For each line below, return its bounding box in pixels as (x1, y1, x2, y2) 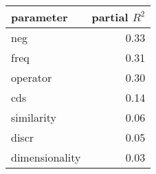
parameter (11, 9, 68, 25)
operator (11, 69, 52, 85)
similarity (11, 109, 56, 125)
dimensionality (11, 149, 81, 165)
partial (91, 9, 129, 25)
